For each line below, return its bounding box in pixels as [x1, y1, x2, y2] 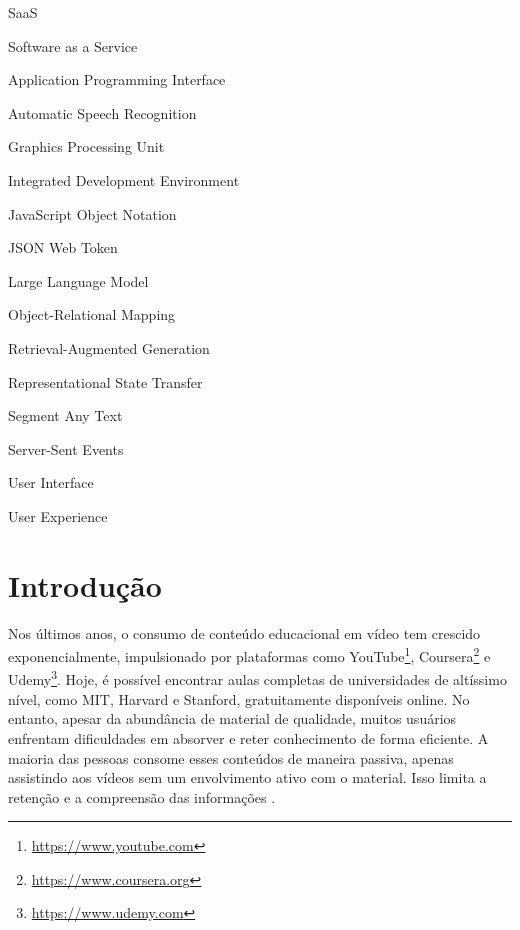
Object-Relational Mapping [8, 304, 176, 325]
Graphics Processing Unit [8, 136, 165, 157]
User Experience [8, 505, 108, 526]
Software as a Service [8, 35, 138, 56]
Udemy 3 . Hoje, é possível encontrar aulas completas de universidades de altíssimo [8, 666, 507, 690]
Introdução [8, 564, 162, 605]
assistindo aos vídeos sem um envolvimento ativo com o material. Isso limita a [8, 767, 487, 788]
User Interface [8, 472, 94, 493]
